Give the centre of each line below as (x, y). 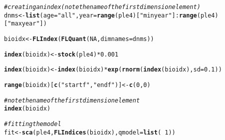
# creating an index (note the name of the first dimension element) (102, 7)
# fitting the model (33, 124)
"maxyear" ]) (27, 24)
